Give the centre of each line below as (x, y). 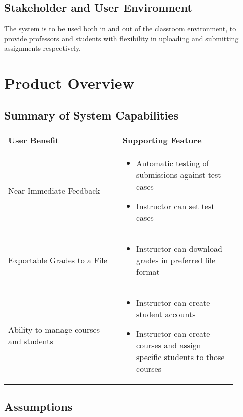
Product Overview (69, 83)
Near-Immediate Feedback (54, 190)
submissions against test (178, 174)
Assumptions (38, 406)
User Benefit (34, 140)
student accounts (166, 314)
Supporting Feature (162, 140)
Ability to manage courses (54, 329)
